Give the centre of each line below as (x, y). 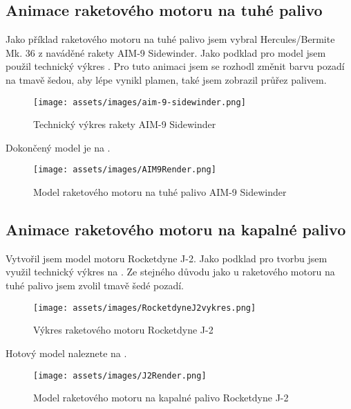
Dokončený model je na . (58, 147)
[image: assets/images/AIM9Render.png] (125, 170)
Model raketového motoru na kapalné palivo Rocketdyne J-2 (161, 398)
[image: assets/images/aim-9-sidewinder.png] (140, 102)
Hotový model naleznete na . (66, 353)
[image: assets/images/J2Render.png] (120, 375)
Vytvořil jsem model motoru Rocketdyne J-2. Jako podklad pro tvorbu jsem (167, 258)
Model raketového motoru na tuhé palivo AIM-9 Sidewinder (160, 192)
